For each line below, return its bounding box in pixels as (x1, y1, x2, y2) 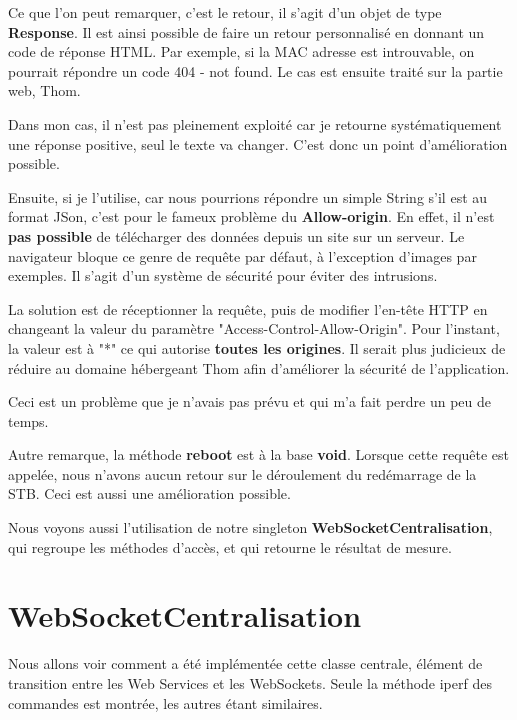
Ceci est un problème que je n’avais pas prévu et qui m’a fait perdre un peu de (8, 391, 491, 412)
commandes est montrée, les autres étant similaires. (8, 692, 323, 713)
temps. (8, 410, 49, 431)
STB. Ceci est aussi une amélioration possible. (8, 483, 291, 504)
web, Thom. (8, 80, 81, 101)
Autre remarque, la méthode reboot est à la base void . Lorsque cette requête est (8, 444, 510, 465)
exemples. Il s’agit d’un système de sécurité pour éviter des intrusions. (8, 265, 438, 286)
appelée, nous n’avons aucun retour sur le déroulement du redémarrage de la (8, 463, 477, 484)
